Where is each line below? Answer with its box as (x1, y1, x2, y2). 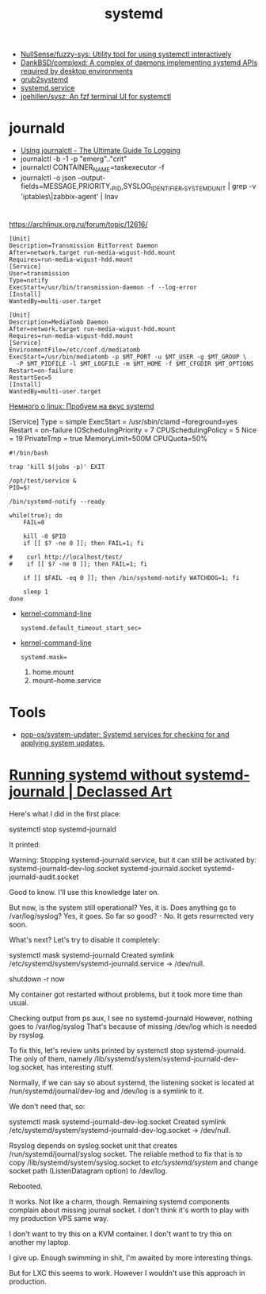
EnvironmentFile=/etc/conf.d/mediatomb (9, 346, 141, 354)
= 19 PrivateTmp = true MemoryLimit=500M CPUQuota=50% (9, 433, 208, 443)
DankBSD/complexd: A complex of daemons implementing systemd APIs (20, 58, 258, 67)
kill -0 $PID (23, 532, 66, 540)
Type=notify (9, 276, 48, 284)
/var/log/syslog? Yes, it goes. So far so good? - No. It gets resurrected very (9, 911, 254, 920)
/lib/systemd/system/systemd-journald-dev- (93, 1054, 239, 1063)
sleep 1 (23, 588, 48, 596)
